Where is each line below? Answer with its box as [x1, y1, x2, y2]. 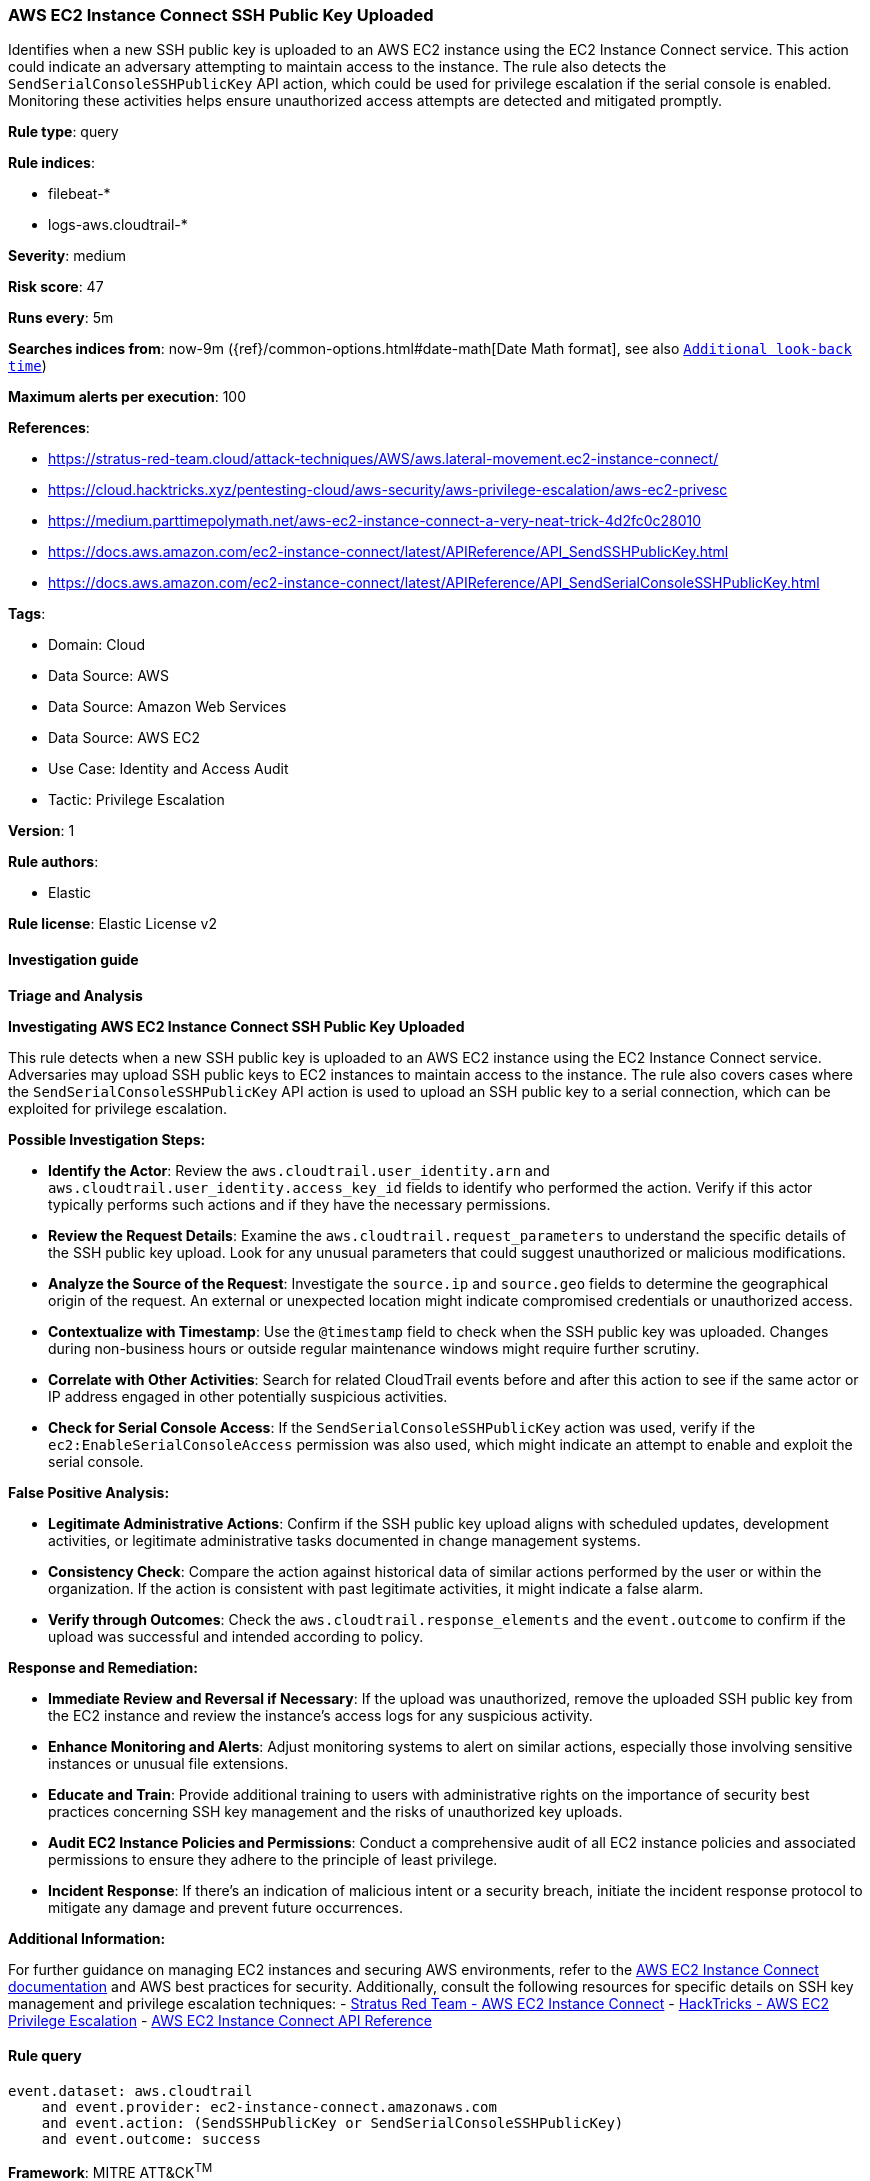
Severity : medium [8, 247, 127, 265]
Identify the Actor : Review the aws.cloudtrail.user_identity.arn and [48, 1161, 550, 1179]
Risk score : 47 [8, 278, 104, 296]
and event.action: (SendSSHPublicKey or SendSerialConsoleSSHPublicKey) [41, 2114, 624, 2131]
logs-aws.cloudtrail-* [48, 216, 188, 234]
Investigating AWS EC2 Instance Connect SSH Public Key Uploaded [8, 1017, 465, 1035]
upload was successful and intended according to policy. [48, 1627, 424, 1645]
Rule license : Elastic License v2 [8, 915, 217, 933]
